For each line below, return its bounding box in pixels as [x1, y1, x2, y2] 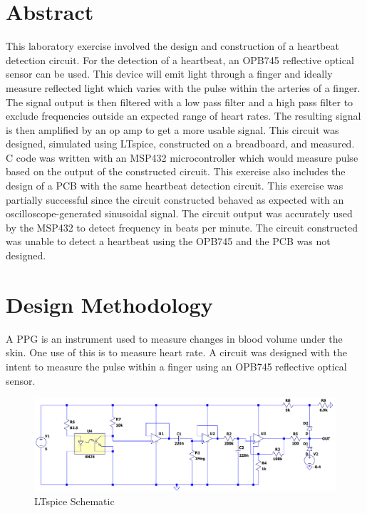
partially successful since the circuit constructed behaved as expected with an [6, 192, 344, 207]
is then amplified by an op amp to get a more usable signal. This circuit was [6, 122, 339, 137]
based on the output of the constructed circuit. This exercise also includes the [6, 164, 346, 179]
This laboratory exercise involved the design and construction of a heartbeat [6, 38, 339, 53]
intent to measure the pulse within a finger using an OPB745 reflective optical [6, 358, 347, 373]
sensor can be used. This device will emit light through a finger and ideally [6, 66, 333, 81]
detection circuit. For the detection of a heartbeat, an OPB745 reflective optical [6, 52, 354, 67]
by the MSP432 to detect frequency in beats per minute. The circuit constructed [6, 219, 358, 234]
